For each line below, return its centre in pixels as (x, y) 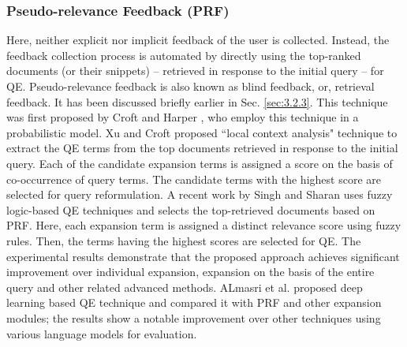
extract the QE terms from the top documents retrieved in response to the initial (202, 148)
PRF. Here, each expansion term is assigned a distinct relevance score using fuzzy (204, 225)
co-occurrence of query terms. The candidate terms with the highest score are (194, 179)
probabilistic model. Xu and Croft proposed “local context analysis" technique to (202, 132)
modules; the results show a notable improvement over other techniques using (194, 317)
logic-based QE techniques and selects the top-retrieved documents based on (191, 209)
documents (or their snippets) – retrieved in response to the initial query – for (195, 71)
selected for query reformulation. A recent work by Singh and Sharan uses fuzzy (200, 194)
